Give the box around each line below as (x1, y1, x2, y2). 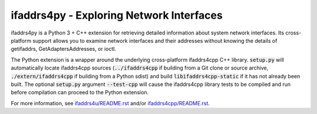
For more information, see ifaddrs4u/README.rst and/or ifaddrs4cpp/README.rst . (11, 99, 210, 106)
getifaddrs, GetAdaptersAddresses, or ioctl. (11, 46, 117, 53)
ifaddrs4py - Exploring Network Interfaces (11, 9, 223, 22)
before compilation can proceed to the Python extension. (11, 89, 149, 96)
